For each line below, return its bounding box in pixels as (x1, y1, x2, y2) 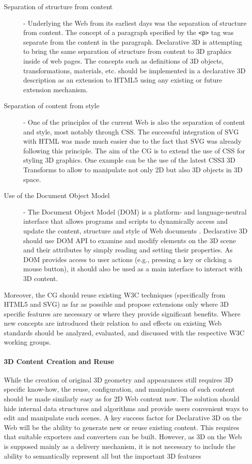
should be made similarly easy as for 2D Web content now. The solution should (4, 394, 240, 404)
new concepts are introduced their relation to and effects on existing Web (4, 318, 222, 328)
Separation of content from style (4, 100, 99, 111)
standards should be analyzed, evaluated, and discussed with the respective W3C (4, 327, 245, 337)
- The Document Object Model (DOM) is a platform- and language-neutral (23, 206, 247, 216)
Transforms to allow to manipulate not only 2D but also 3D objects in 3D (23, 164, 243, 174)
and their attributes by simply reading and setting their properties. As (23, 245, 233, 255)
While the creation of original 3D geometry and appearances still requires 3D (4, 374, 233, 384)
